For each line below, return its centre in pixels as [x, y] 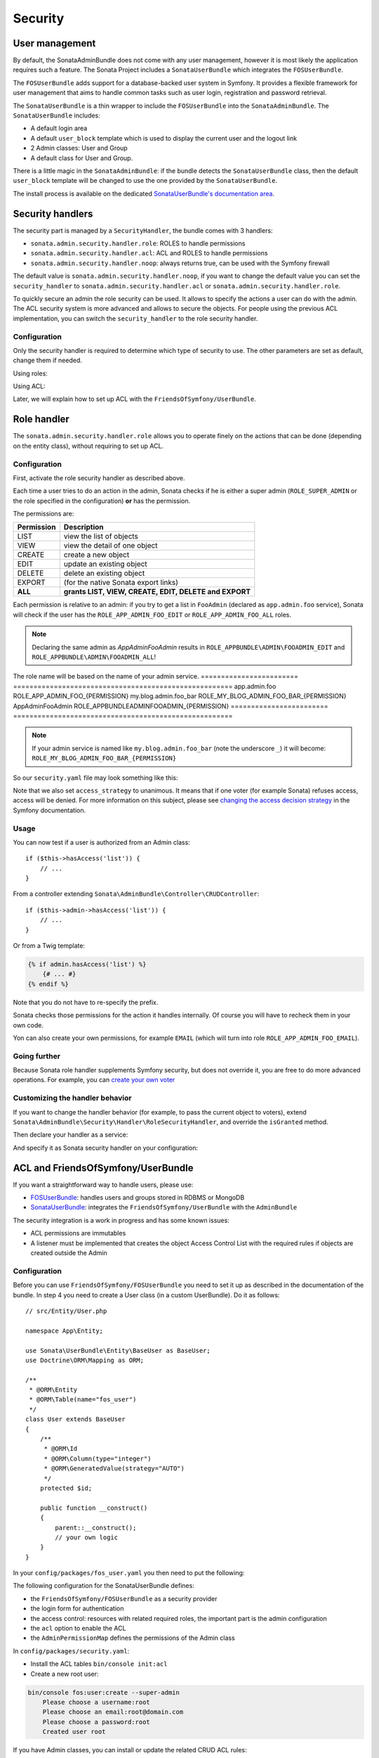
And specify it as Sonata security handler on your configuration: [106, 1148]
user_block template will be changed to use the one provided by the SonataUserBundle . [145, 181]
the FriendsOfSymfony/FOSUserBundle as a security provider [124, 1598]
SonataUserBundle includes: [57, 115]
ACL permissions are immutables [78, 1233]
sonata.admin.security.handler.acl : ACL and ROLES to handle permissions [149, 253]
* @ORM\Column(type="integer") [98, 1458]
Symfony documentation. [49, 810]
